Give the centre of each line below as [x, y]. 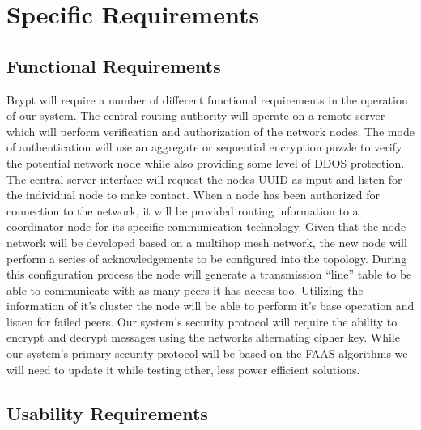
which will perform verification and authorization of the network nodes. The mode [210, 131]
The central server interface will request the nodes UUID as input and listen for [204, 179]
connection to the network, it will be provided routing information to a [183, 210]
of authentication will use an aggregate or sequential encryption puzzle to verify [204, 147]
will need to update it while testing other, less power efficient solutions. [183, 369]
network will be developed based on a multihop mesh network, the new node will [207, 242]
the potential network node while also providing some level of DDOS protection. [206, 162]
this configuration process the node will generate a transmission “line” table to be [209, 274]
